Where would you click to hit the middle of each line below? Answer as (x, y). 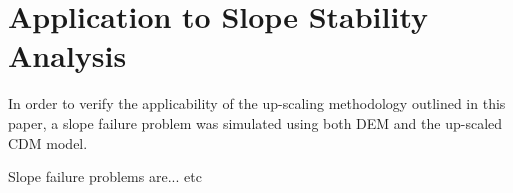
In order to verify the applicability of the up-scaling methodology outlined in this (257, 103)
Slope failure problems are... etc (105, 176)
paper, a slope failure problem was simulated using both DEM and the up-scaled (255, 122)
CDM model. (48, 142)
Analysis (67, 55)
